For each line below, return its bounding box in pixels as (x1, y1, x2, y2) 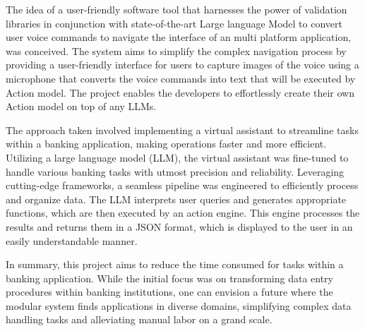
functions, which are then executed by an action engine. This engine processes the (6, 205, 360, 220)
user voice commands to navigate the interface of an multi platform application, (6, 30, 352, 44)
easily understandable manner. (6, 233, 138, 248)
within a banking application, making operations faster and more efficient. (6, 136, 327, 151)
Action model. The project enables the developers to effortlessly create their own (6, 85, 354, 100)
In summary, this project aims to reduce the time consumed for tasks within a (6, 257, 344, 272)
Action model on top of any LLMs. (6, 99, 157, 114)
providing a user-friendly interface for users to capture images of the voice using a (6, 57, 359, 72)
